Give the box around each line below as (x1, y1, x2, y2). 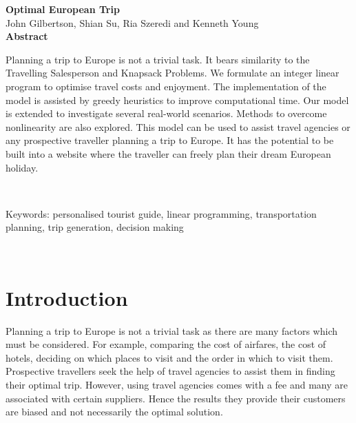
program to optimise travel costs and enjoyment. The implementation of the (6, 79, 326, 93)
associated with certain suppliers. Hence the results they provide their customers (6, 391, 346, 405)
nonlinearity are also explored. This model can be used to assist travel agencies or (6, 119, 350, 134)
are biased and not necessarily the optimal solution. (6, 404, 223, 419)
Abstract (6, 29, 48, 43)
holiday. (6, 160, 39, 174)
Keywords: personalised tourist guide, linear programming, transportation (6, 206, 317, 220)
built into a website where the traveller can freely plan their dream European (6, 146, 331, 161)
